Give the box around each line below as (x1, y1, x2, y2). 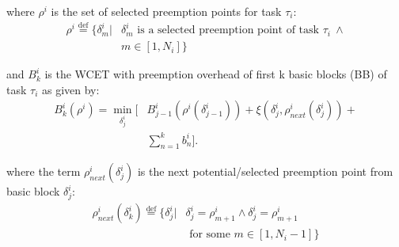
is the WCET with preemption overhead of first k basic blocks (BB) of (44, 66, 387, 82)
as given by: (41, 81, 100, 97)
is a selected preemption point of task (137, 25, 319, 36)
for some (189, 229, 230, 241)
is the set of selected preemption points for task (51, 3, 282, 19)
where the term (6, 163, 81, 180)
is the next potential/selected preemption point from (137, 163, 393, 180)
